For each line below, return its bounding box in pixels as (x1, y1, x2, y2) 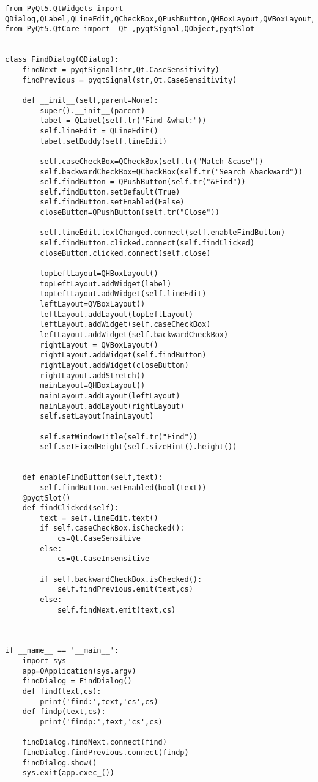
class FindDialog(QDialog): (5, 55, 119, 64)
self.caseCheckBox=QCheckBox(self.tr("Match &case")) (40, 157, 264, 166)
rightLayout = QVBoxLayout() (40, 340, 158, 349)
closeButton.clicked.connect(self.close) (40, 248, 211, 258)
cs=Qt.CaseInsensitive (57, 554, 150, 564)
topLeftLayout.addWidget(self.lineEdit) (40, 289, 207, 299)
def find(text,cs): (22, 687, 102, 696)
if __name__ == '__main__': (5, 646, 119, 655)
